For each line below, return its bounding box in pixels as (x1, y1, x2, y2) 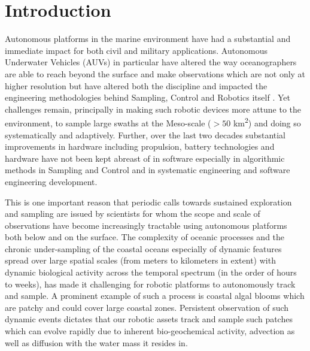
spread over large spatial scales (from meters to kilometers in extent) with (5, 254, 276, 267)
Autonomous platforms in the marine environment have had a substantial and (5, 32, 291, 45)
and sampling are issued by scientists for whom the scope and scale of (5, 207, 260, 220)
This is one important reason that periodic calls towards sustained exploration (5, 195, 292, 208)
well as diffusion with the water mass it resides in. (5, 336, 188, 349)
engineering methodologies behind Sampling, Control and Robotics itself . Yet (5, 91, 290, 104)
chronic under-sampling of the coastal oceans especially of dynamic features (5, 242, 282, 255)
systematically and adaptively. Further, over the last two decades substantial (5, 128, 285, 141)
